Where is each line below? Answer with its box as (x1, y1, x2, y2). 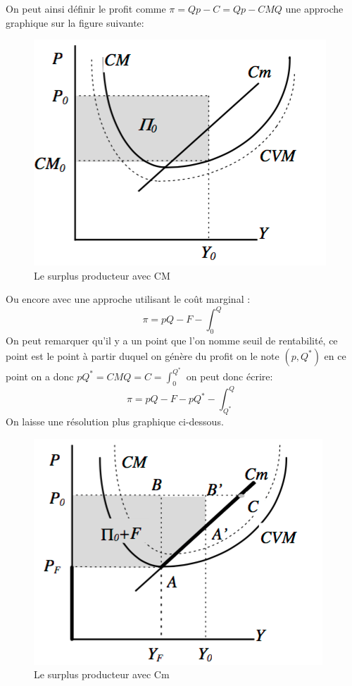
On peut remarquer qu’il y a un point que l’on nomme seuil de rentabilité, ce (6, 333, 338, 348)
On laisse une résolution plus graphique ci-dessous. (6, 414, 224, 429)
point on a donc (6, 368, 74, 383)
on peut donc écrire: (186, 368, 273, 383)
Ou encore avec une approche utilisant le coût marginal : (6, 292, 251, 306)
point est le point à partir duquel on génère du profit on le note (6, 348, 279, 363)
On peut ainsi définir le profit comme (6, 1, 166, 15)
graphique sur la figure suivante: (6, 15, 144, 30)
